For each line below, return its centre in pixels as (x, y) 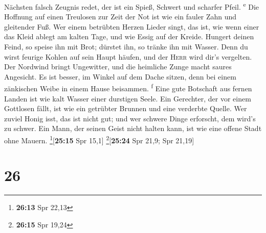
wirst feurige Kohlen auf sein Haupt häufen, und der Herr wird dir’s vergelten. (128, 56)
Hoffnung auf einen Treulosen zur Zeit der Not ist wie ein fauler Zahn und (120, 17)
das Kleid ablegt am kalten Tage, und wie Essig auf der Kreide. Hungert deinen (129, 36)
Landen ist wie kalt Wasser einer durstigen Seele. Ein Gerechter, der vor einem (128, 98)
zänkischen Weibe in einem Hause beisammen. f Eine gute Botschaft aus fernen (128, 88)
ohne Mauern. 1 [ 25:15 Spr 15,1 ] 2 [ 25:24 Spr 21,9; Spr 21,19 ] (99, 139)
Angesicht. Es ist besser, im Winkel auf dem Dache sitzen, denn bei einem (120, 76)
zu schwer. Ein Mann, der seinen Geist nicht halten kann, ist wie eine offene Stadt (133, 128)
